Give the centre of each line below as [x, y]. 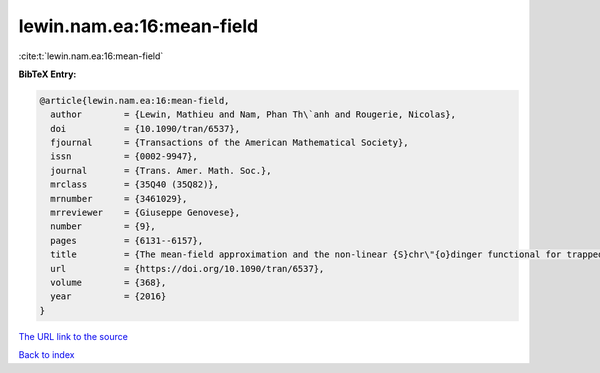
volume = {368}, [108, 282]
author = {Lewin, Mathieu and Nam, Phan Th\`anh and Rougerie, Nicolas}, [253, 114]
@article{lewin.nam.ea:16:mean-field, [134, 100]
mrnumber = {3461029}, [119, 198]
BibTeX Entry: [47, 74]
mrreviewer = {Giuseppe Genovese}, [145, 213]
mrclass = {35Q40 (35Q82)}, [135, 184]
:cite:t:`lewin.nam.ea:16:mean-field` [91, 56]
